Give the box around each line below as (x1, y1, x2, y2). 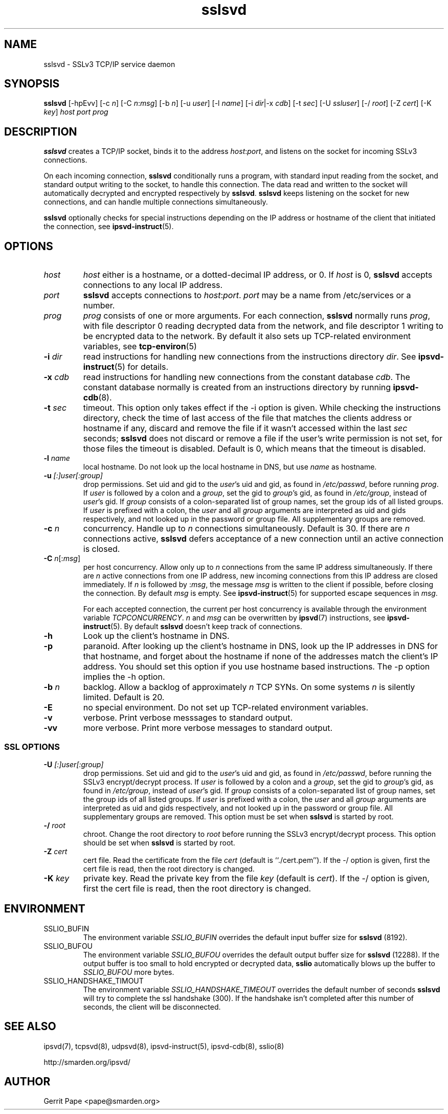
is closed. (83, 544, 120, 554)
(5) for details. (114, 362, 169, 372)
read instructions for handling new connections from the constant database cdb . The (83, 372, 410, 383)
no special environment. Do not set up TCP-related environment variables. (83, 702, 369, 713)
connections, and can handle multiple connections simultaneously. (43, 197, 268, 207)
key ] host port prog (43, 107, 108, 117)
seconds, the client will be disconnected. (83, 1002, 221, 1011)
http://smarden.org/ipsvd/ (43, 1057, 130, 1066)
